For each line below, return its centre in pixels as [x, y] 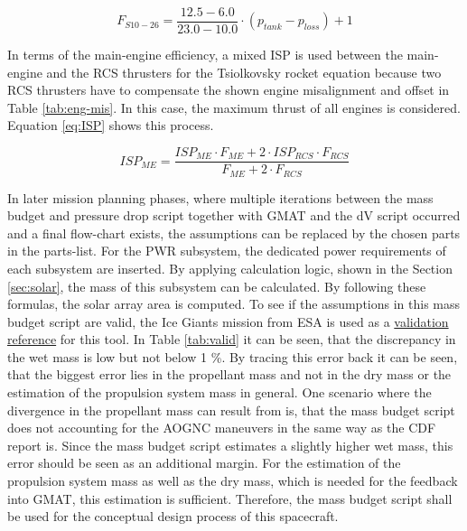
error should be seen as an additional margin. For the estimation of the [204, 463]
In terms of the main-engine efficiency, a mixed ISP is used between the [205, 55]
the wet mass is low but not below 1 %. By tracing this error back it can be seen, [233, 356]
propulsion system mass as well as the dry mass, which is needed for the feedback [233, 481]
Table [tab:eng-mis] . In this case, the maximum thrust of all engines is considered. [234, 107]
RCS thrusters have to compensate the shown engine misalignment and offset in [229, 90]
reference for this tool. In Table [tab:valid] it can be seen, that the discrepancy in [232, 339]
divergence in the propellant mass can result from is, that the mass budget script [231, 410]
